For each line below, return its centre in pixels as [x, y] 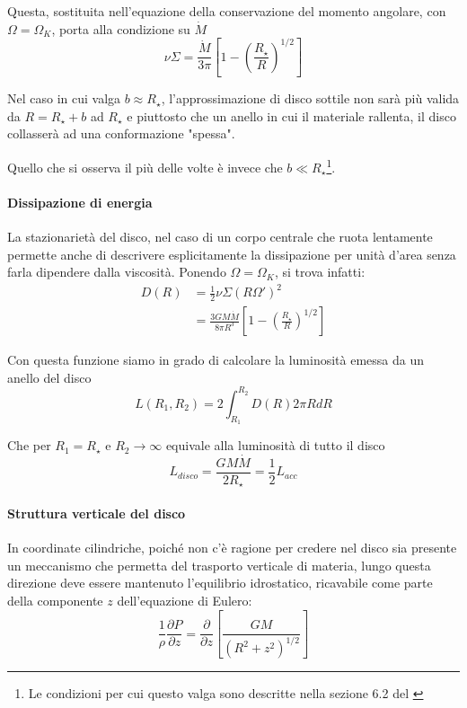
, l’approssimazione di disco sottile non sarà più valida [310, 98]
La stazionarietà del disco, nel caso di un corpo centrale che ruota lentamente [220, 237]
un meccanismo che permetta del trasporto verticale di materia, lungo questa [219, 565]
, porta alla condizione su [121, 28]
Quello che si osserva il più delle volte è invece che [145, 167]
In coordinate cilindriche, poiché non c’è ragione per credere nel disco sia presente [232, 548]
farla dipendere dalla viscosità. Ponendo [117, 272]
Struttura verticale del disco [97, 513]
